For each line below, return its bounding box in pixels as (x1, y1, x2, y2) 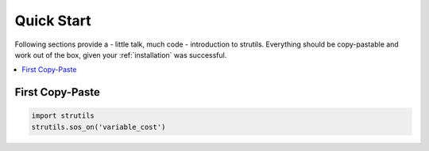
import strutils (31, 111, 95, 120)
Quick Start (14, 12, 91, 29)
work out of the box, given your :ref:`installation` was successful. (14, 50, 227, 59)
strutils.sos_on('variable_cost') (31, 123, 166, 131)
